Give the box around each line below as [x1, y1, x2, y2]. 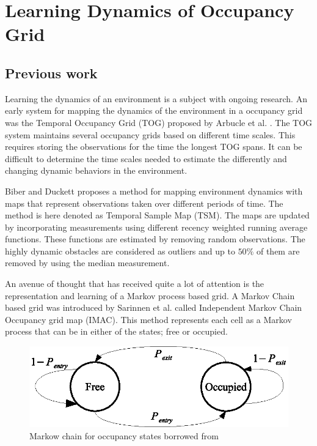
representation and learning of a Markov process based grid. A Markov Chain [5, 289, 295, 302]
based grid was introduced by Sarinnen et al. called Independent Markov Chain [5, 301, 302, 314]
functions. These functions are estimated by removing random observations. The [5, 232, 305, 245]
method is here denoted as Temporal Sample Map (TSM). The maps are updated [5, 209, 310, 221]
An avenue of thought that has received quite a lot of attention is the [5, 277, 264, 290]
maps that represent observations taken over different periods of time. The [5, 196, 283, 209]
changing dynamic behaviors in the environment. [5, 164, 188, 177]
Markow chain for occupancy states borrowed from [29, 429, 219, 442]
